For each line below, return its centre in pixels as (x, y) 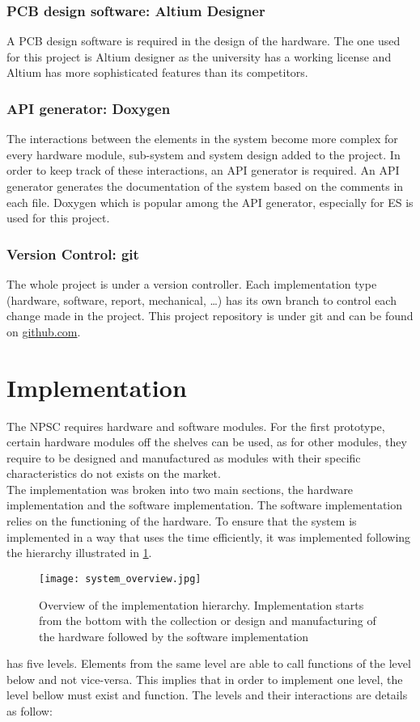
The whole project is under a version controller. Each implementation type (192, 284)
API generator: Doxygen (89, 108)
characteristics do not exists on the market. (114, 473)
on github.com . (44, 331)
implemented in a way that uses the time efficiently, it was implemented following (209, 536)
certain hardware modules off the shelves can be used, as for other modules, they (207, 442)
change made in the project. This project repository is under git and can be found (210, 316)
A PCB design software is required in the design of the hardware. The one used (204, 41)
